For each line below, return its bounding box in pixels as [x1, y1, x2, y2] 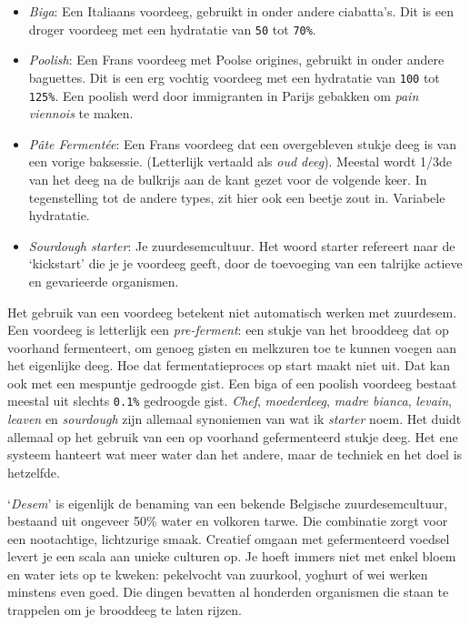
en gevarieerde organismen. [28, 271, 179, 290]
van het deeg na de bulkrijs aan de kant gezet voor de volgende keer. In [28, 169, 427, 188]
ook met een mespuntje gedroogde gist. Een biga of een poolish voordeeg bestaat [7, 373, 457, 392]
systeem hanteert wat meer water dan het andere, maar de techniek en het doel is [7, 445, 463, 464]
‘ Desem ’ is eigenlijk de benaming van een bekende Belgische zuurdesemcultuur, [7, 493, 448, 512]
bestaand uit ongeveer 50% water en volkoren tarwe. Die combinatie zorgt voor [7, 511, 448, 530]
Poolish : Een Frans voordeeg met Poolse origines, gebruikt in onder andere [28, 50, 445, 69]
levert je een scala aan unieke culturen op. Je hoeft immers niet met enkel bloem [7, 547, 456, 566]
